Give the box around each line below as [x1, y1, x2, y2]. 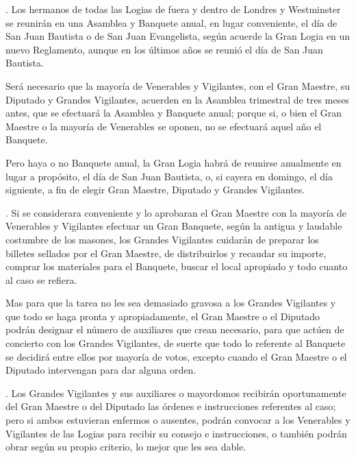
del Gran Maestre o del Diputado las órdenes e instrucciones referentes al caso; [5, 399, 336, 413]
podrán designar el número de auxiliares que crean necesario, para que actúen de [5, 322, 344, 337]
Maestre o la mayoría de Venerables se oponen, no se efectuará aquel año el [5, 119, 322, 133]
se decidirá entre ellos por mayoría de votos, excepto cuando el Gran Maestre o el [5, 349, 347, 363]
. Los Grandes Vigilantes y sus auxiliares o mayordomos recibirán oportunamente [5, 385, 346, 400]
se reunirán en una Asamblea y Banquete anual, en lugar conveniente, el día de [5, 15, 338, 29]
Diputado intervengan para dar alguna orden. [5, 363, 196, 377]
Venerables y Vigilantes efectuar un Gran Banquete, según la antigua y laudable [5, 219, 342, 233]
